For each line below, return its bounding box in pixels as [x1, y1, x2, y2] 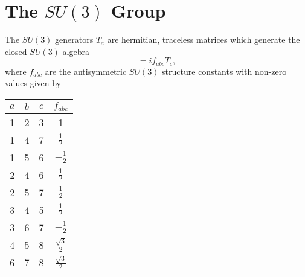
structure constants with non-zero [162, 65, 287, 77]
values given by [5, 77, 62, 89]
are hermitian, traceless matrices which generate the [107, 33, 300, 46]
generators [55, 33, 94, 46]
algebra [62, 45, 89, 57]
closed [5, 45, 27, 57]
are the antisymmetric [45, 65, 127, 77]
